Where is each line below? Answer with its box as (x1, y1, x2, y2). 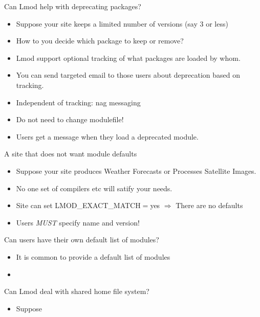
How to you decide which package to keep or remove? (16, 35, 184, 46)
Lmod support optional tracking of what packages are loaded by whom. (16, 52, 241, 63)
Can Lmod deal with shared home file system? (4, 286, 149, 297)
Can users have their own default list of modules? (4, 234, 159, 245)
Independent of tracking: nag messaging (16, 97, 141, 107)
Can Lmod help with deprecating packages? (4, 1, 141, 11)
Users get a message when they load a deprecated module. (16, 131, 199, 142)
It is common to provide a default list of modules (16, 251, 170, 262)
